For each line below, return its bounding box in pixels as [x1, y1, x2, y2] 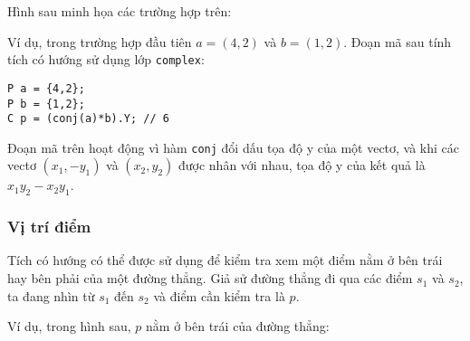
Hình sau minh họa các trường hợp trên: [7, 2, 232, 20]
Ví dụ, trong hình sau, [7, 317, 131, 336]
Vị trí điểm [7, 215, 91, 238]
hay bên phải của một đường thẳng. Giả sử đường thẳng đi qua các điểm [7, 269, 413, 288]
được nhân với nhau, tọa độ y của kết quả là [177, 156, 426, 175]
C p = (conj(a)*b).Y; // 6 [7, 112, 169, 126]
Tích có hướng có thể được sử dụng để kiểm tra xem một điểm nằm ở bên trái [7, 251, 443, 270]
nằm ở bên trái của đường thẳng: [146, 317, 330, 336]
